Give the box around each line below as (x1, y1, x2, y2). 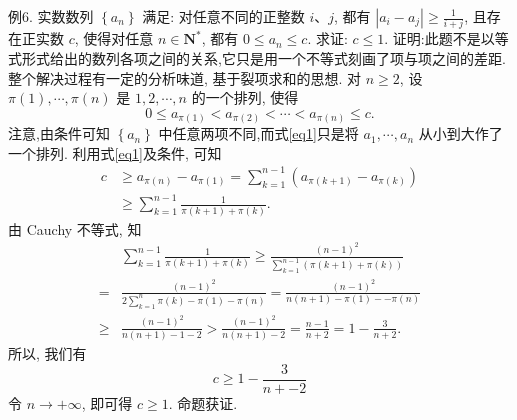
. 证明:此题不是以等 (384, 28, 509, 49)
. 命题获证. (168, 392, 238, 413)
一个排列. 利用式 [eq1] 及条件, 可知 (8, 142, 222, 163)
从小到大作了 (418, 123, 503, 144)
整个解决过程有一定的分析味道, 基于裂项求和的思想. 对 (8, 67, 362, 88)
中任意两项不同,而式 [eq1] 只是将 (158, 123, 359, 144)
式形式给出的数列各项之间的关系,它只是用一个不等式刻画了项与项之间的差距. (8, 47, 506, 68)
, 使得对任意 (74, 28, 154, 49)
